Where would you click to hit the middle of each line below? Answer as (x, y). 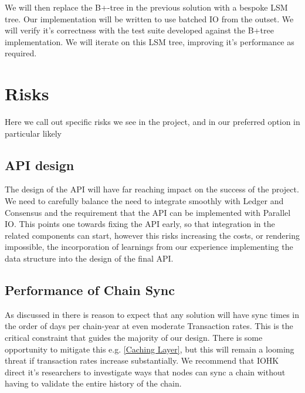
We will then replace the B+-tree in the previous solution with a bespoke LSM (146, 7)
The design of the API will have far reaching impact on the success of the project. (152, 189)
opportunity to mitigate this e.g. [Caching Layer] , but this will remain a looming (150, 349)
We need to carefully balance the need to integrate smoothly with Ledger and (144, 201)
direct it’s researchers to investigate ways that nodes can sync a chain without (145, 372)
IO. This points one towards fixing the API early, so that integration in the (140, 224)
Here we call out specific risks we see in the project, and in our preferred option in (152, 122)
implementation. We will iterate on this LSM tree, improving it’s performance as (150, 41)
